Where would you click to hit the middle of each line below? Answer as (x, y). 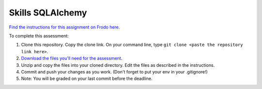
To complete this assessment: (39, 36)
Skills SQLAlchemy (48, 13)
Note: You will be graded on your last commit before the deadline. (87, 79)
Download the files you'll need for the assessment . (72, 59)
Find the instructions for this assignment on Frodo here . (65, 27)
